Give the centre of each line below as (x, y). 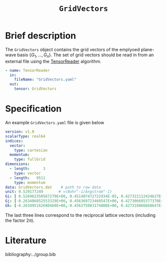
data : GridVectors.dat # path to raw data (53, 187)
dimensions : (17, 164)
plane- (148, 49)
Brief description (41, 36)
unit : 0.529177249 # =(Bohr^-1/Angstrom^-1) (59, 192)
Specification (34, 109)
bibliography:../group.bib (31, 254)
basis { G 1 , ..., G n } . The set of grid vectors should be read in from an (85, 55)
